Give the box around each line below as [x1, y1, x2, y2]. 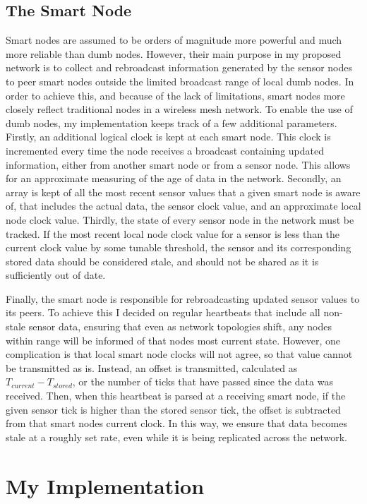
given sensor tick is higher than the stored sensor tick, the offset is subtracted [6, 402, 341, 416]
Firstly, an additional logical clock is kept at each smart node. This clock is [6, 129, 331, 144]
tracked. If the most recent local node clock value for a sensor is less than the [6, 226, 340, 241]
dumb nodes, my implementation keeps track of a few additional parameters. [6, 115, 337, 130]
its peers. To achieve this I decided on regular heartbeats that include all [6, 305, 320, 320]
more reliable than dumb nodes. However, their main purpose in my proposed [6, 46, 342, 61]
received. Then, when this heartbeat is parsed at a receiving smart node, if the [6, 388, 346, 403]
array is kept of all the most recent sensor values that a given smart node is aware [6, 184, 361, 199]
